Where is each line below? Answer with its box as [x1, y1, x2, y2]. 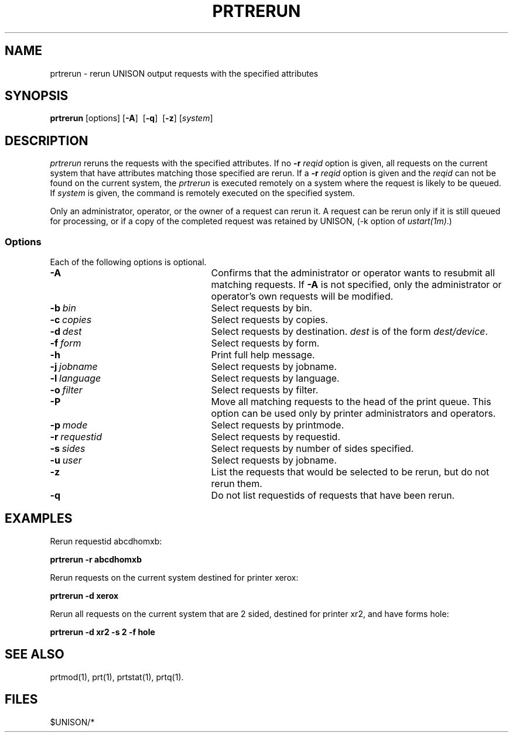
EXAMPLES [5, 511, 73, 526]
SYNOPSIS [5, 88, 69, 104]
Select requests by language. [211, 372, 340, 385]
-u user [50, 454, 82, 467]
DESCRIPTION [5, 133, 88, 148]
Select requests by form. [211, 337, 320, 349]
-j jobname [50, 361, 98, 373]
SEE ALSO [5, 647, 64, 662]
